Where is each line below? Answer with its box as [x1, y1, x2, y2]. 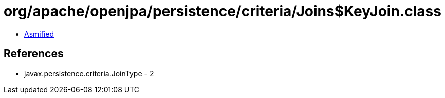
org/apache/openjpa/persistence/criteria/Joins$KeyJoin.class [4, 3, 441, 20]
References [4, 47, 64, 61]
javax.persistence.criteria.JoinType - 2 [24, 69, 154, 78]
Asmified [24, 29, 54, 38]
